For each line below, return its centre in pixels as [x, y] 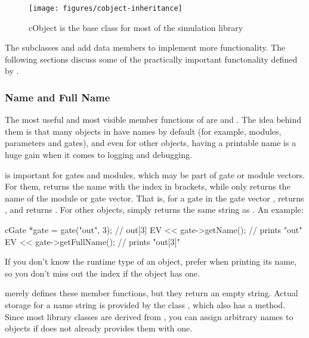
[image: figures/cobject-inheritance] [106, 8]
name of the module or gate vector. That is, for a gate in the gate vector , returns [154, 198]
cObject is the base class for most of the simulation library [136, 27]
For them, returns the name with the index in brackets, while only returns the [148, 186]
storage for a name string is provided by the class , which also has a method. [145, 304]
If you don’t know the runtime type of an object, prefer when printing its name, [151, 261]
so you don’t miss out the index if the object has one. [102, 273]
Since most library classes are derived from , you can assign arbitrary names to [149, 316]
